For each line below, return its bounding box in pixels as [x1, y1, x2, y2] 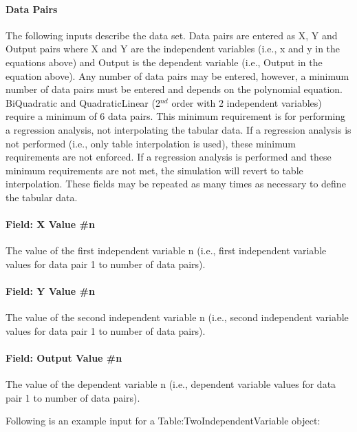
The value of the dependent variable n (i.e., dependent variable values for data [6, 377, 336, 391]
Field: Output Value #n [6, 351, 122, 365]
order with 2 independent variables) [171, 95, 322, 110]
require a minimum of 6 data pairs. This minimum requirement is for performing [6, 109, 346, 123]
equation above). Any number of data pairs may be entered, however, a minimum [6, 68, 349, 83]
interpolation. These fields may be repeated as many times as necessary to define [6, 176, 346, 191]
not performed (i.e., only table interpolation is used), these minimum [6, 136, 296, 150]
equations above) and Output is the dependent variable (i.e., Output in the [6, 54, 323, 69]
